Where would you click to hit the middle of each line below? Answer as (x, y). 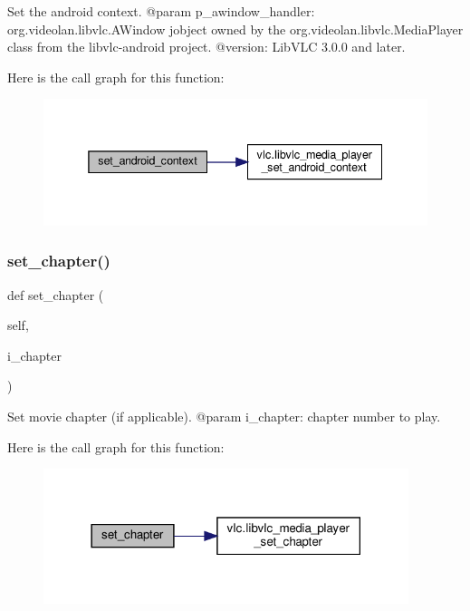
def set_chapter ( (56, 294)
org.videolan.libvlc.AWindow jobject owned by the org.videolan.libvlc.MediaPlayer (235, 29)
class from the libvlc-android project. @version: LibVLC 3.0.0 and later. (206, 47)
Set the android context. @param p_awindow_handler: (161, 11)
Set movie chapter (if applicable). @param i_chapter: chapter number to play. (224, 417)
